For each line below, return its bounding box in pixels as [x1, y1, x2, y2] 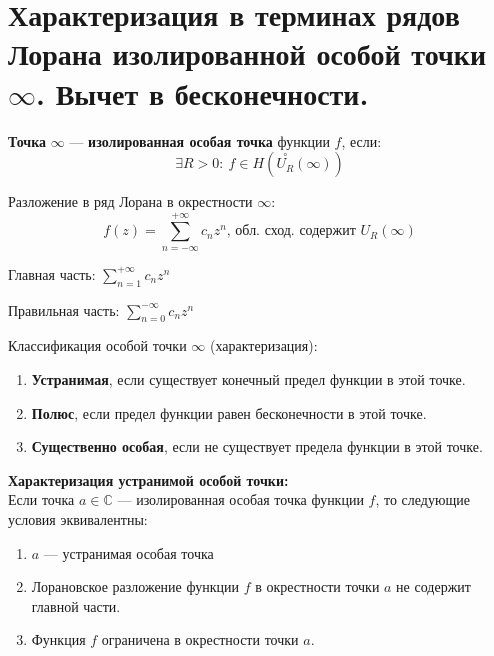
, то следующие [375, 489, 470, 510]
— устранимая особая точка [43, 542, 214, 563]
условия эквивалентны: [8, 509, 148, 530]
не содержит [396, 576, 471, 597]
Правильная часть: [8, 299, 120, 320]
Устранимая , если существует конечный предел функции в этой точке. [31, 369, 466, 390]
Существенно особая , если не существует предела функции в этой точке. [31, 436, 483, 457]
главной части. [31, 595, 121, 616]
